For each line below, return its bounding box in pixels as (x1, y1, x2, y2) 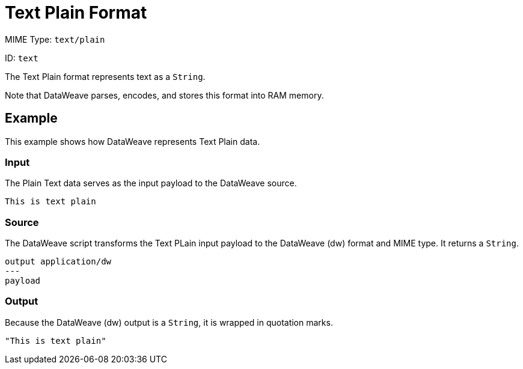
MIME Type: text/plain (5, 34, 105, 44)
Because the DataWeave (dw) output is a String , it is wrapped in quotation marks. (5, 317, 333, 328)
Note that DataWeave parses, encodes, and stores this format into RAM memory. (5, 90, 324, 100)
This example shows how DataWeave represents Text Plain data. (5, 136, 260, 147)
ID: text (5, 52, 38, 63)
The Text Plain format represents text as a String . (5, 71, 206, 82)
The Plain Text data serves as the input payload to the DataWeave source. (5, 178, 297, 189)
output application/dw (5, 257, 112, 267)
